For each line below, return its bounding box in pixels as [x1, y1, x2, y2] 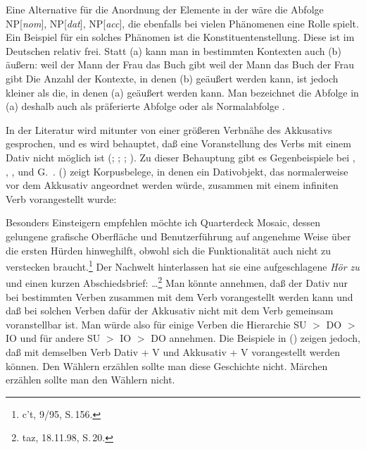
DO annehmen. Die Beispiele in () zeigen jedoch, [151, 331, 360, 345]
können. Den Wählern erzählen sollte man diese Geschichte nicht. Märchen [6, 358, 328, 373]
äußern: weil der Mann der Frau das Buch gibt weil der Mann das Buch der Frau [6, 57, 355, 72]
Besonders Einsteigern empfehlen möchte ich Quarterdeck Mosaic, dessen [6, 215, 321, 230]
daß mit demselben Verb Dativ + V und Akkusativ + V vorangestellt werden [6, 344, 340, 359]
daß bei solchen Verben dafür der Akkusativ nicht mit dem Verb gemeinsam [6, 303, 334, 318]
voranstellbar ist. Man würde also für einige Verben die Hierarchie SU [6, 316, 307, 331]
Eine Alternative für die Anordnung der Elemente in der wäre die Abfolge [6, 2, 324, 16]
